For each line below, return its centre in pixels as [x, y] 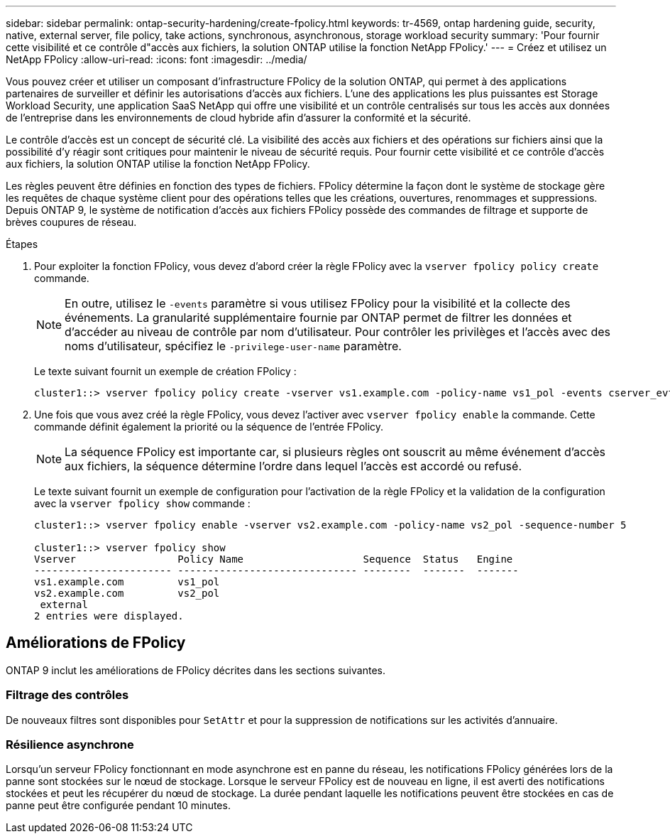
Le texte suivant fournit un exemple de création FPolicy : [165, 371]
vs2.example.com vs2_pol [127, 593]
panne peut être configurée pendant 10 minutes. [118, 806]
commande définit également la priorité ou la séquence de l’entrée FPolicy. [209, 427]
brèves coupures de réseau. [71, 222]
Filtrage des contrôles [67, 695]
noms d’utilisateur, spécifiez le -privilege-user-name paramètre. [233, 346]
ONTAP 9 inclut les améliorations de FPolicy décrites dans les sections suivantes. [196, 670]
